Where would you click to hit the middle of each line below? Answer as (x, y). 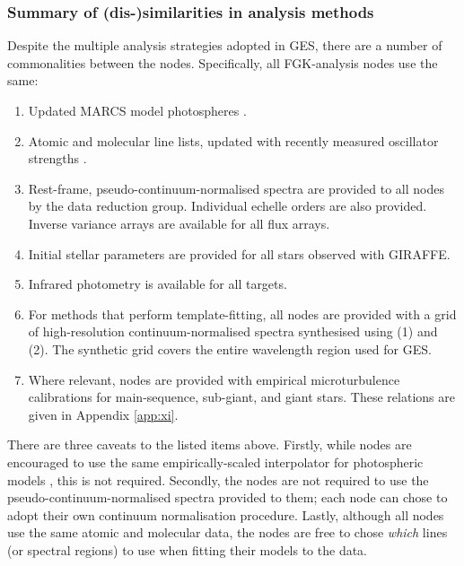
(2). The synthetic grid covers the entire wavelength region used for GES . (230, 348)
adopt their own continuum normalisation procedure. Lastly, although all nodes (226, 514)
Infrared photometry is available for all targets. (158, 284)
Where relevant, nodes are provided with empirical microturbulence (214, 379)
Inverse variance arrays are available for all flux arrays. (179, 223)
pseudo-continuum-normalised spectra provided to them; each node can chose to (228, 497)
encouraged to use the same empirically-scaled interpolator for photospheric (215, 462)
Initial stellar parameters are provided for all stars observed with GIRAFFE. (239, 253)
